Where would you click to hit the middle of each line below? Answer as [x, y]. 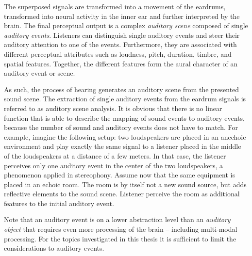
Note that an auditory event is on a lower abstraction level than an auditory [117, 219]
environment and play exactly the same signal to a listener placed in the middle [123, 146]
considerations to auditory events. [54, 248]
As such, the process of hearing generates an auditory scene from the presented [122, 89]
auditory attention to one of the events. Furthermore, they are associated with [120, 44]
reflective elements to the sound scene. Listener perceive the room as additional [122, 194]
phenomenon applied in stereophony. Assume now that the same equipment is [120, 175]
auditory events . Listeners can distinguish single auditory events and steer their [122, 35]
